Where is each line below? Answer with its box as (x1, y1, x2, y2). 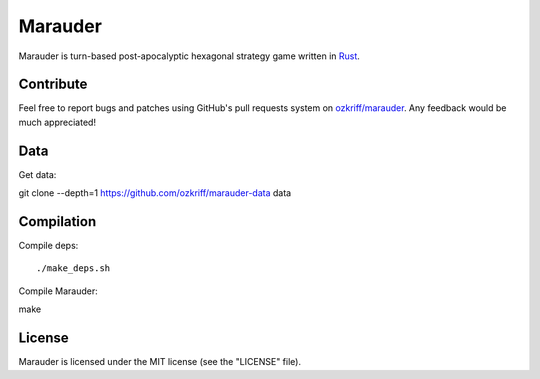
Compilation (18, 213, 97, 230)
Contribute (18, 76, 88, 93)
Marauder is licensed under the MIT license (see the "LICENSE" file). (18, 356, 302, 368)
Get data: (18, 168, 57, 180)
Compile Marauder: (18, 285, 99, 297)
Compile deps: (18, 240, 79, 252)
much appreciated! (18, 116, 97, 128)
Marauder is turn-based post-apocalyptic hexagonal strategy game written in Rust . (18, 50, 360, 62)
